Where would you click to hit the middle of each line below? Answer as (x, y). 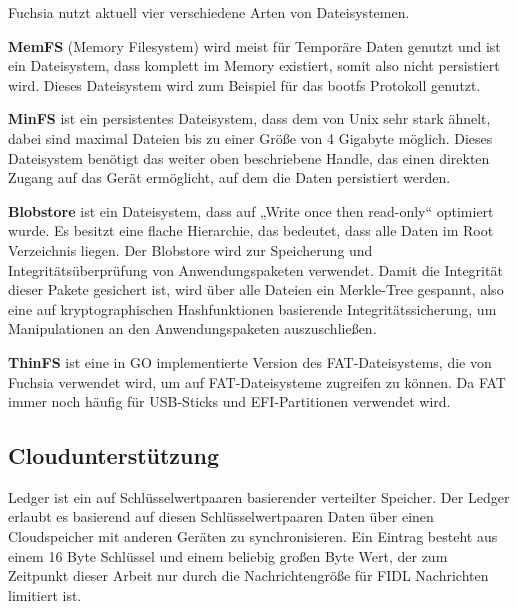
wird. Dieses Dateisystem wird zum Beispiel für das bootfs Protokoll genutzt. (244, 84)
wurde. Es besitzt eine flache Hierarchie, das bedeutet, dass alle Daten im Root (251, 230)
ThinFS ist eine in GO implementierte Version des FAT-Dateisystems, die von (250, 361)
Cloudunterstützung (114, 455)
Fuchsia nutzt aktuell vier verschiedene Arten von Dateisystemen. (209, 12)
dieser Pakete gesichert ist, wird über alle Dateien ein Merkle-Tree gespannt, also (256, 289)
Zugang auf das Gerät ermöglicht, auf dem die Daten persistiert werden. (229, 177)
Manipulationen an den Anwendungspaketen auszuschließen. (192, 328)
